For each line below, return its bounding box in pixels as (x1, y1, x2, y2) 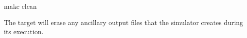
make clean (4, 1, 37, 11)
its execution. (4, 26, 44, 37)
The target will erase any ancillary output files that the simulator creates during (4, 17, 244, 27)
